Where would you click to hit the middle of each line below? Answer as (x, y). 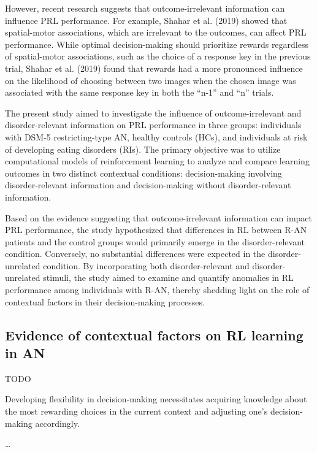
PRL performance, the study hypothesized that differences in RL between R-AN (156, 230)
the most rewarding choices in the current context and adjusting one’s (136, 411)
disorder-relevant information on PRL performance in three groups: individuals (153, 125)
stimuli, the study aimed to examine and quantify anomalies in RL (168, 278)
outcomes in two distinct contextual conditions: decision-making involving (143, 173)
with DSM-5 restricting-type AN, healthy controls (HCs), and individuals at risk (156, 136)
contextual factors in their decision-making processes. (105, 301)
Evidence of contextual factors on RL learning (154, 335)
